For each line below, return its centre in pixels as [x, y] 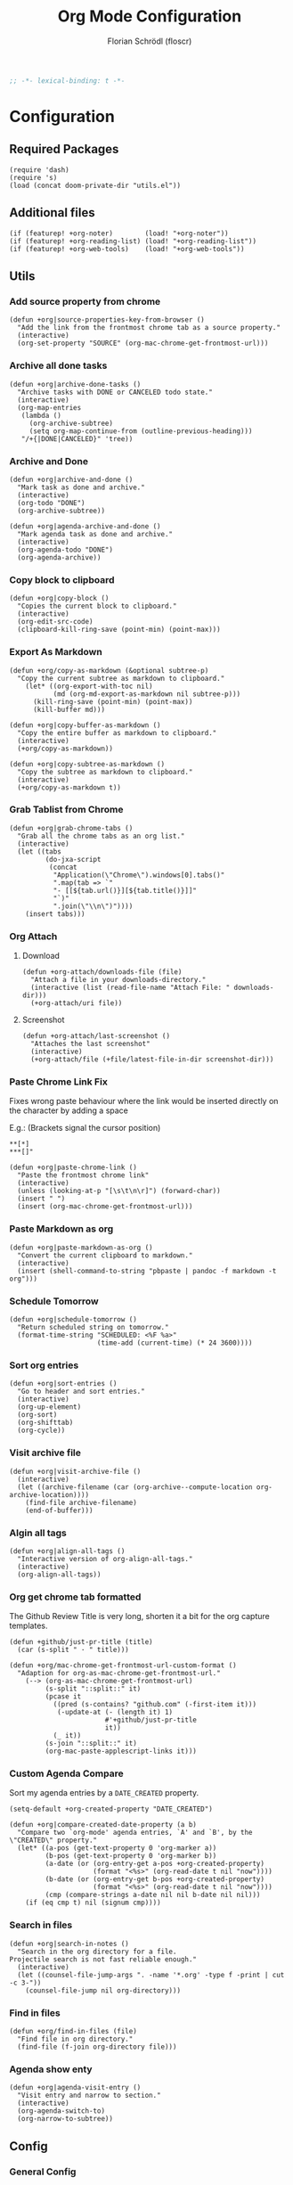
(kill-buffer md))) [69, 709]
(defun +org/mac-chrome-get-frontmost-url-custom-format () [123, 1665]
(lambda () [41, 415]
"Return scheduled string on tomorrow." [93, 1327]
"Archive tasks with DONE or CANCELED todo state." [115, 392]
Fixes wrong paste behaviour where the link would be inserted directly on [144, 1101]
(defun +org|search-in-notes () [69, 1944]
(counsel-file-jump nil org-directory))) [103, 1990]
